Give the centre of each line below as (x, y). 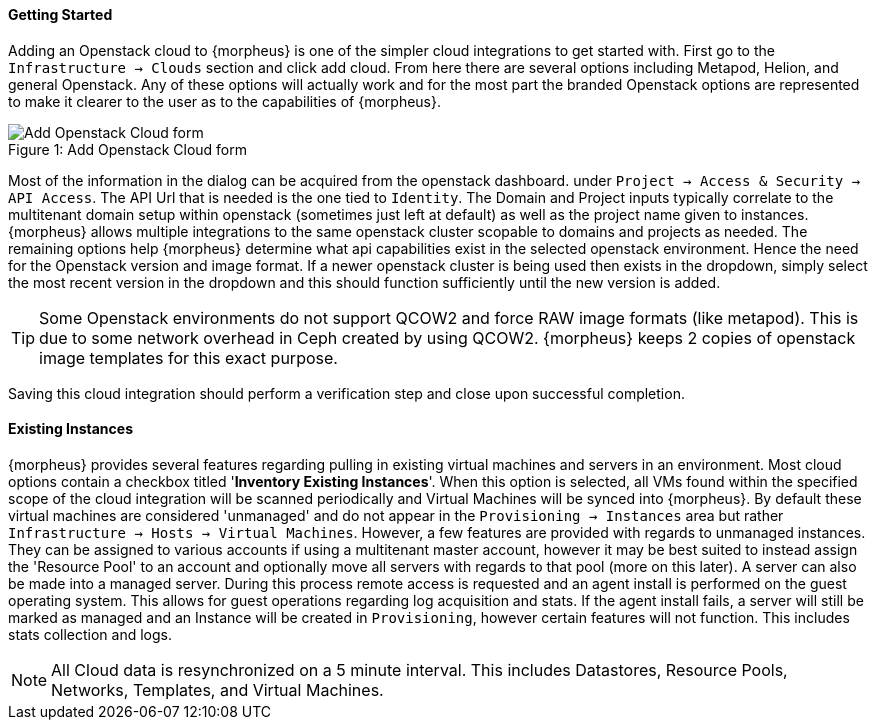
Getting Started (60, 14)
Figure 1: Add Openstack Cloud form (128, 149)
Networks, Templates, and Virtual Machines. (217, 689)
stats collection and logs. (90, 634)
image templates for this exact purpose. (188, 357)
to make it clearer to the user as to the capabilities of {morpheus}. (225, 101)
